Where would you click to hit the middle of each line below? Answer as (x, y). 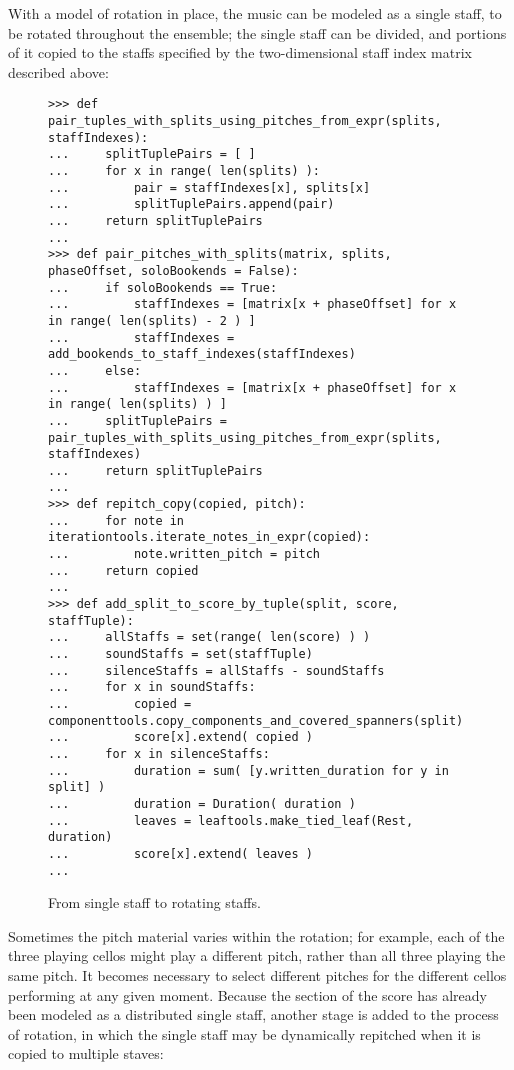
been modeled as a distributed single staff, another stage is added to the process (253, 1014)
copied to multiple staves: (86, 1053)
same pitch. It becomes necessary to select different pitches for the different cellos (257, 975)
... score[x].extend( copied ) (180, 737)
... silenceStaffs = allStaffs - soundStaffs (216, 670)
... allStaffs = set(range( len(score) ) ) (209, 637)
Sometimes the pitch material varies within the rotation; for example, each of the (256, 935)
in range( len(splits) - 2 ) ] (152, 320)
